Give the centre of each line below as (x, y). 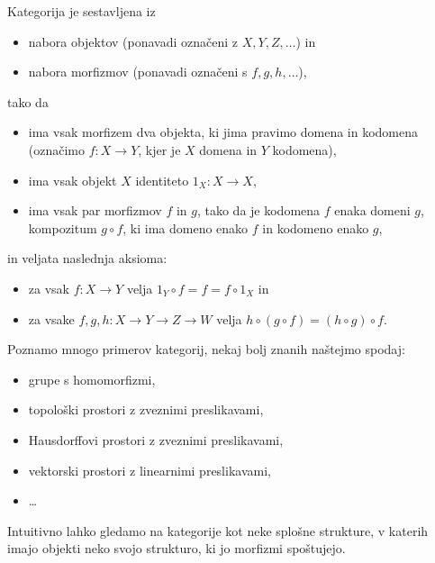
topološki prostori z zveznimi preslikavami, (146, 409)
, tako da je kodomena (258, 210)
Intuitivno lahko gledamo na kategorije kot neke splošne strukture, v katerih (218, 530)
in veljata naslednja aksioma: (87, 258)
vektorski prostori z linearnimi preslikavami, (150, 470)
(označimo (57, 149)
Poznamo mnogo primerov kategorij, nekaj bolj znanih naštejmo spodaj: (206, 349)
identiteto (162, 180)
